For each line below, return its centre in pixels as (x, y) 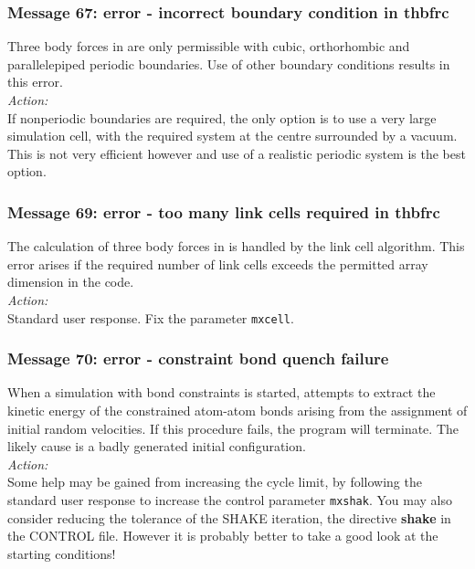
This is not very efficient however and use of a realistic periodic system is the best (237, 153)
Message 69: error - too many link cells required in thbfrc (224, 211)
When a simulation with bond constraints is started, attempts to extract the (222, 392)
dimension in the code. (71, 282)
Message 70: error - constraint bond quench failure (198, 358)
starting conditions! (62, 553)
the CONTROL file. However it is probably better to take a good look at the (223, 536)
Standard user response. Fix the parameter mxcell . (151, 317)
